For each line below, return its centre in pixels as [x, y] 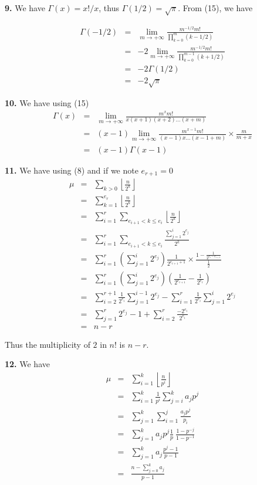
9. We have [25, 8]
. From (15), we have [215, 8]
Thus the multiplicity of [48, 344]
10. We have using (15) [47, 103]
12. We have [27, 364]
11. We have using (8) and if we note [72, 170]
